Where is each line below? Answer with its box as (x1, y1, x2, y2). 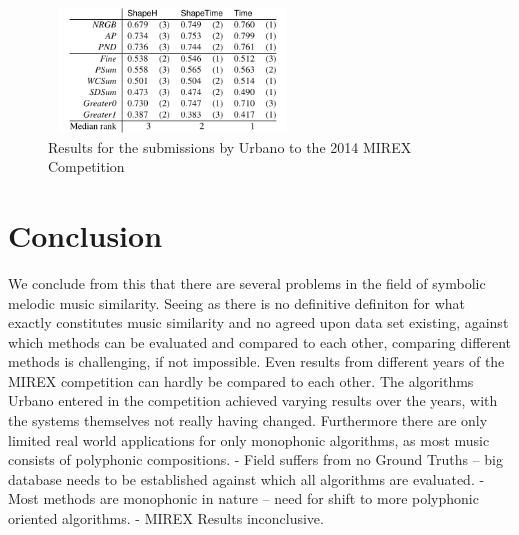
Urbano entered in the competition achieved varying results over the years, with (8, 390, 498, 411)
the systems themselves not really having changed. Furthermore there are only (8, 410, 488, 431)
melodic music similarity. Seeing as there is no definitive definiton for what (8, 292, 465, 313)
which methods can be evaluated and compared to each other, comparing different (8, 331, 512, 352)
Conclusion (8, 214, 163, 255)
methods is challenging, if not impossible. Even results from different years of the (8, 351, 505, 372)
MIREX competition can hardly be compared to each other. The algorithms (8, 370, 474, 391)
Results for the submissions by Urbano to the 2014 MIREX (48, 136, 412, 157)
